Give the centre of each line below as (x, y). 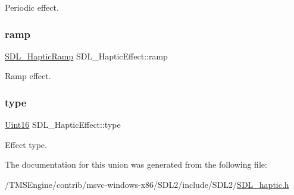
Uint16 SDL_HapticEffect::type (63, 125)
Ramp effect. (28, 76)
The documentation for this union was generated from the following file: (136, 164)
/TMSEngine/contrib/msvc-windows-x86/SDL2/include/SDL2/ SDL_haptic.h (147, 184)
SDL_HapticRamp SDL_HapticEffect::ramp (86, 56)
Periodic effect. (32, 7)
